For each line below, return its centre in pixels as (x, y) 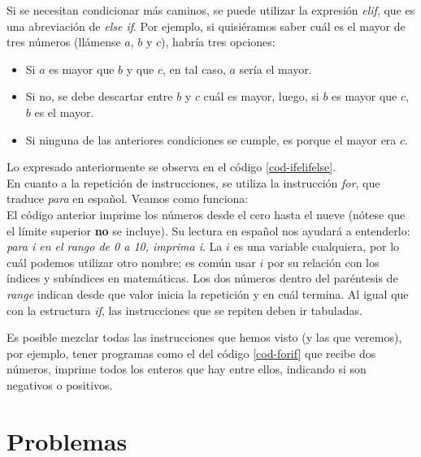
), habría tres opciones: (218, 42)
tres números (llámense (64, 42)
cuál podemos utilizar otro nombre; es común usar (131, 262)
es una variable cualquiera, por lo (317, 246)
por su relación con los (323, 262)
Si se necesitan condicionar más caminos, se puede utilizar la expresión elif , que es (211, 10)
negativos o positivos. (60, 384)
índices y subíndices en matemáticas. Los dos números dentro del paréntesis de (202, 278)
